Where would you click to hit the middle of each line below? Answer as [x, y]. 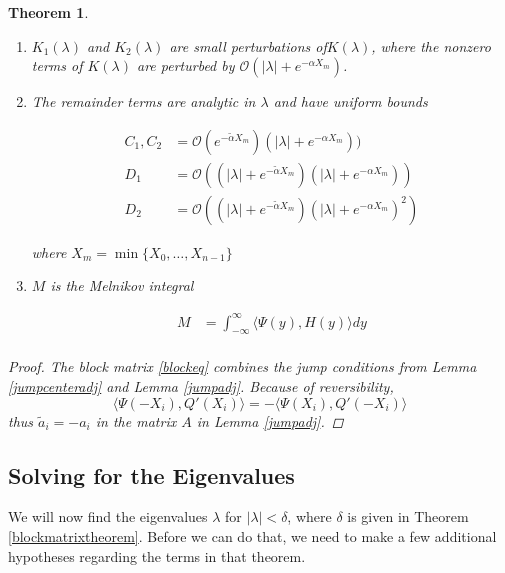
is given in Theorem [408, 516]
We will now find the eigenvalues [108, 516]
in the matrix [136, 420]
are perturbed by [185, 65]
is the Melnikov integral [122, 285]
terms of [57, 65]
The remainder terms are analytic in [143, 101]
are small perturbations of [248, 45]
